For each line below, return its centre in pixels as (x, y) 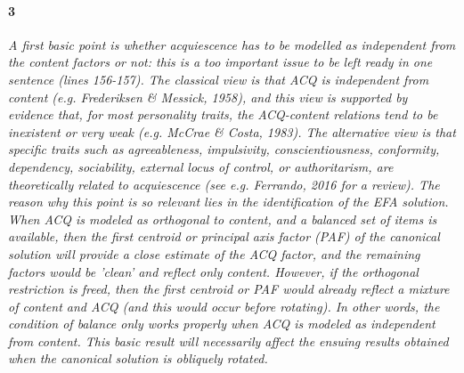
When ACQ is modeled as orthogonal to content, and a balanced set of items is (223, 219)
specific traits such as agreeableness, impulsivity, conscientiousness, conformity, (224, 149)
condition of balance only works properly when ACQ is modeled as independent (222, 324)
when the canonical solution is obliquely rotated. (138, 358)
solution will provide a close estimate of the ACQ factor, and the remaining (214, 253)
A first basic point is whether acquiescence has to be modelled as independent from (232, 44)
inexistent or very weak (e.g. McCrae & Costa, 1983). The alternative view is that (232, 131)
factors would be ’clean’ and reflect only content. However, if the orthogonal (213, 271)
